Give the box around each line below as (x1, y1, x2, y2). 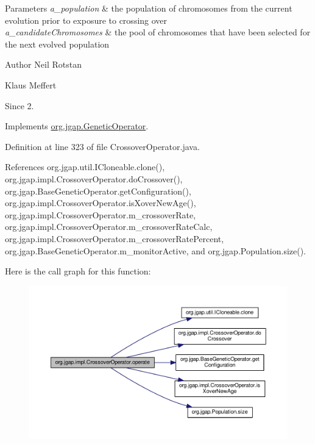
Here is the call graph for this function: (5, 265, 151, 277)
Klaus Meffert (5, 78, 57, 91)
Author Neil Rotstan (5, 58, 82, 71)
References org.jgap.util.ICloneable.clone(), (5, 160, 165, 173)
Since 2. (5, 99, 34, 112)
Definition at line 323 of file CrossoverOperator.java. (5, 140, 200, 152)
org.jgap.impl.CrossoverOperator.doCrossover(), (5, 172, 183, 185)
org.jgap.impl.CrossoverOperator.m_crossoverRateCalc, (5, 220, 213, 233)
